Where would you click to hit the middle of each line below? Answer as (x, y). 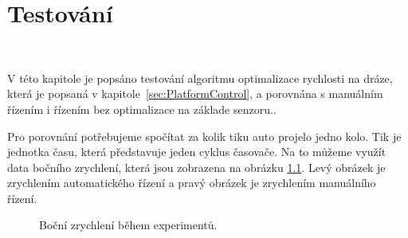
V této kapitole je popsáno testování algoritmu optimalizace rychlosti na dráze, (200, 78)
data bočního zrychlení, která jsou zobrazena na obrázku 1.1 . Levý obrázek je (196, 167)
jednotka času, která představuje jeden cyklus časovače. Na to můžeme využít (197, 152)
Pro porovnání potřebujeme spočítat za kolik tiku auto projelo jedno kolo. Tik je (204, 136)
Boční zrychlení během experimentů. (128, 225)
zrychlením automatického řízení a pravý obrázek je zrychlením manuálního (192, 183)
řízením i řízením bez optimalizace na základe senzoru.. (142, 109)
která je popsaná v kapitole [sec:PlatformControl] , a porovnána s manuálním (195, 94)
